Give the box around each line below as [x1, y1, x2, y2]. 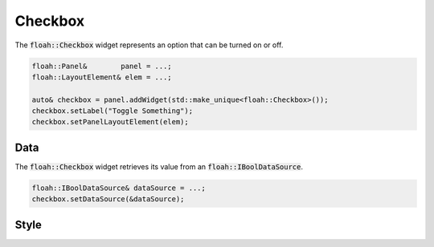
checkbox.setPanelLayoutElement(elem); [31, 117, 189, 127]
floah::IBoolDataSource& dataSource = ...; [31, 183, 207, 192]
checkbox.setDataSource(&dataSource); [31, 195, 185, 204]
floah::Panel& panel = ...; [31, 61, 172, 71]
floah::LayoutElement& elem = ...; [31, 72, 172, 82]
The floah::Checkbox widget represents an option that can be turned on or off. [14, 40, 284, 50]
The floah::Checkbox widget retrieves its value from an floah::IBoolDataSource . [14, 161, 303, 172]
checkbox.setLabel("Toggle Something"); [31, 107, 193, 115]
